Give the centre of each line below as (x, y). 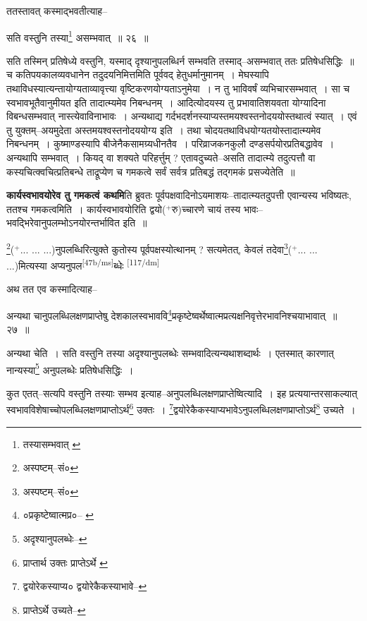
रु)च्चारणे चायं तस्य (206, 209)
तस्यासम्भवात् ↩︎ (52, 444)
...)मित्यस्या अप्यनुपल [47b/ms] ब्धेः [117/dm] (83, 264)
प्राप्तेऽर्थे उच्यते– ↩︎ (54, 609)
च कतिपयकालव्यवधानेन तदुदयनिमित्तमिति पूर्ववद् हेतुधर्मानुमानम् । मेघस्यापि (138, 74)
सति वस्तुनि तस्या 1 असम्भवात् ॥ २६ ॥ (77, 36)
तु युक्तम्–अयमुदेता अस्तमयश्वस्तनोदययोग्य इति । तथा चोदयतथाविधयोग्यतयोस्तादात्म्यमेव (164, 129)
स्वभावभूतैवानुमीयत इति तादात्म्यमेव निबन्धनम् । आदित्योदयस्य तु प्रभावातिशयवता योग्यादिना (166, 102)
